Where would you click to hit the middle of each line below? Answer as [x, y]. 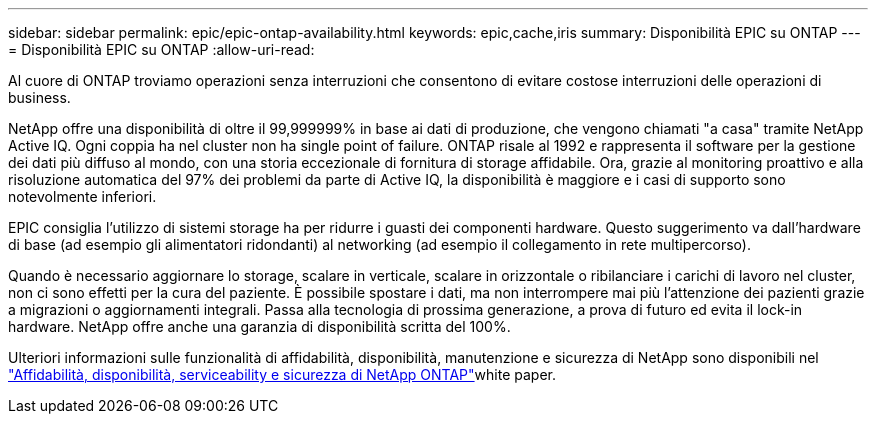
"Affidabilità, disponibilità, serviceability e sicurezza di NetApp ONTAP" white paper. [282, 374]
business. [39, 97]
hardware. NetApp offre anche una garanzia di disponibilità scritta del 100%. [259, 326]
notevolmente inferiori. [82, 196]
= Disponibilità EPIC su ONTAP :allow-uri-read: [161, 49]
